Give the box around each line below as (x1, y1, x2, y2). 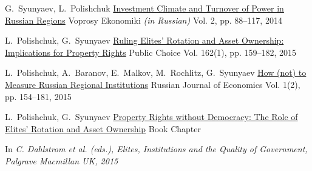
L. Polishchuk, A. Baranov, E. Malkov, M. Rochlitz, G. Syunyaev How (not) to (5, 66, 307, 79)
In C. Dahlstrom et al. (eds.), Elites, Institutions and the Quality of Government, (5, 142, 308, 155)
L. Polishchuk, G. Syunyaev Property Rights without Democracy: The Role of (5, 110, 298, 123)
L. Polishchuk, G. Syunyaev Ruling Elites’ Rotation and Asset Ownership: (5, 34, 284, 47)
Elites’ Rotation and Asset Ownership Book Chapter (5, 122, 201, 135)
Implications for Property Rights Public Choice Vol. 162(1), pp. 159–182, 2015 (5, 45, 297, 58)
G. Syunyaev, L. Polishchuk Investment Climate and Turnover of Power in (5, 2, 284, 14)
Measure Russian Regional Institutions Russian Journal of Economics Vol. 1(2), (5, 78, 300, 90)
